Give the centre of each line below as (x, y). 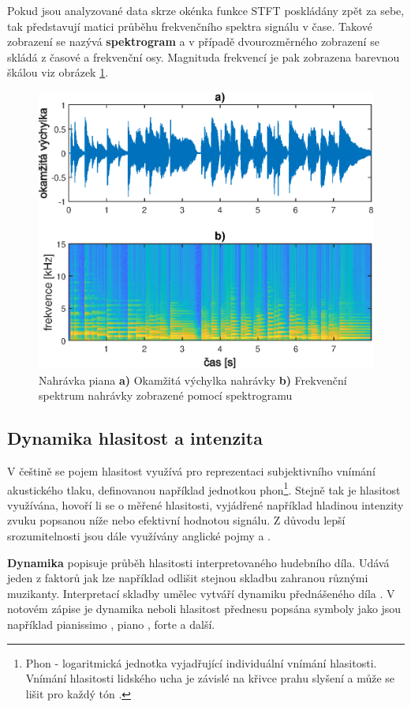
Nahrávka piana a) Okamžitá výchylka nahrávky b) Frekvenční (193, 380)
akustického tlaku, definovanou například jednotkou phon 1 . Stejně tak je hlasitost (204, 488)
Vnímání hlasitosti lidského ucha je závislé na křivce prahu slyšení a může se (210, 678)
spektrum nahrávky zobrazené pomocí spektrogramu (166, 395)
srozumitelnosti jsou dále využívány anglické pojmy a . (139, 536)
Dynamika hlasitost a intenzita (135, 438)
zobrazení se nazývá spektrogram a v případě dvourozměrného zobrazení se (193, 41)
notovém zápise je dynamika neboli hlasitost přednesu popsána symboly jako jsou (204, 609)
